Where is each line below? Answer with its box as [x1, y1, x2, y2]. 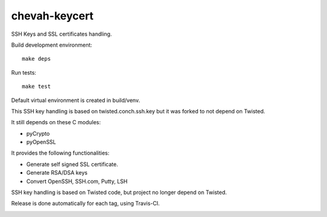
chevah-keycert [11, 9, 94, 22]
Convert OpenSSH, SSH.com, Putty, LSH [26, 178, 128, 185]
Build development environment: [11, 41, 93, 48]
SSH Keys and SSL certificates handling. [11, 30, 112, 38]
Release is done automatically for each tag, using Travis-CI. [11, 200, 160, 207]
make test [22, 83, 51, 90]
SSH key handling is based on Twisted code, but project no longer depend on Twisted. [11, 189, 227, 196]
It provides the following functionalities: [11, 149, 110, 157]
